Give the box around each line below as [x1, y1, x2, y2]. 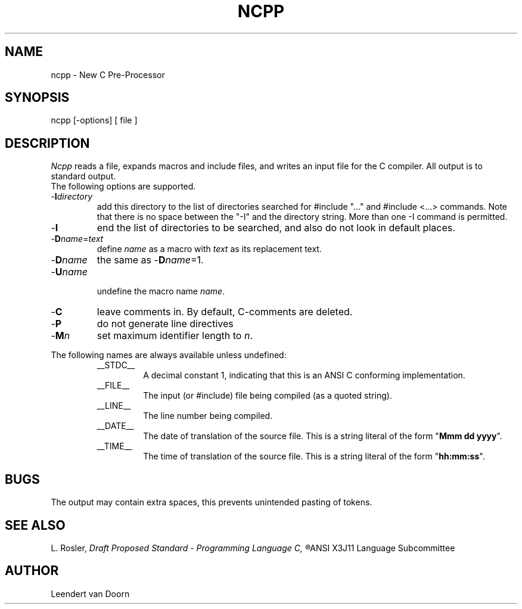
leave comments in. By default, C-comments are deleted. [97, 306, 353, 318]
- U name [51, 266, 88, 278]
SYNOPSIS [5, 90, 70, 105]
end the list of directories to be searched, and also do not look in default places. [97, 222, 455, 234]
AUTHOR [5, 563, 59, 579]
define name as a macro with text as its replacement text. [97, 244, 322, 254]
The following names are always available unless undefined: [51, 350, 287, 361]
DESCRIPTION [5, 135, 90, 151]
